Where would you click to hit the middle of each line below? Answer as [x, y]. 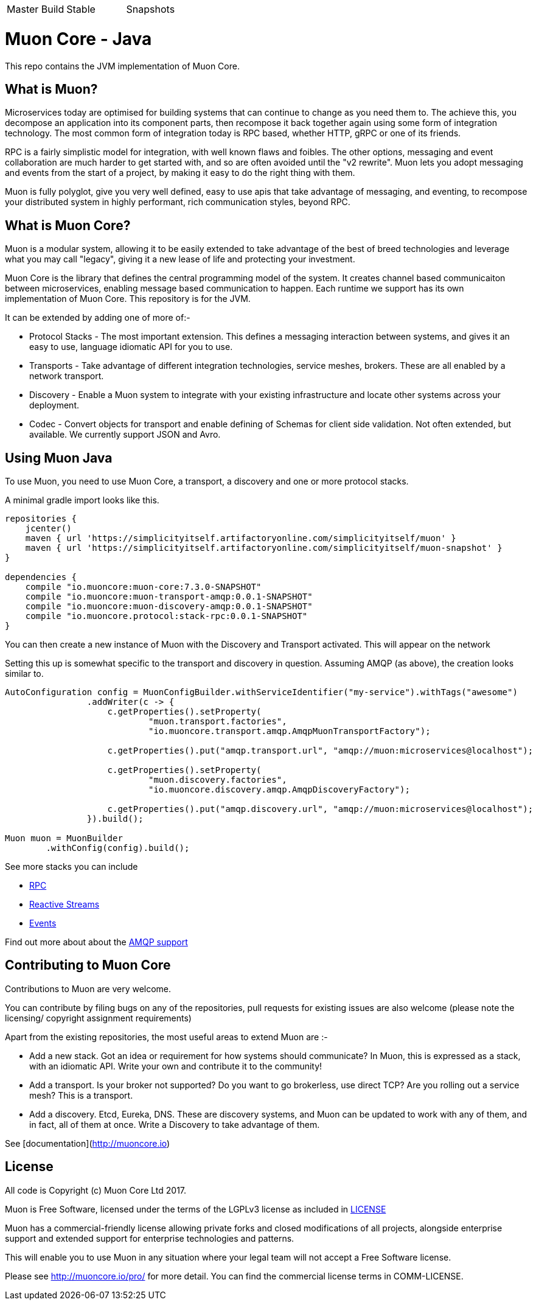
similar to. [24, 674]
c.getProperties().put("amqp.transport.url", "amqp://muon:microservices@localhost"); [320, 751]
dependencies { [41, 577]
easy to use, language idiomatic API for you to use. [131, 347]
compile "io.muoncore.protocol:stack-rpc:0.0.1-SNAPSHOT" [166, 616]
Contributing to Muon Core [88, 965]
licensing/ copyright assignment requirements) [98, 1018]
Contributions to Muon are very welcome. [88, 988]
